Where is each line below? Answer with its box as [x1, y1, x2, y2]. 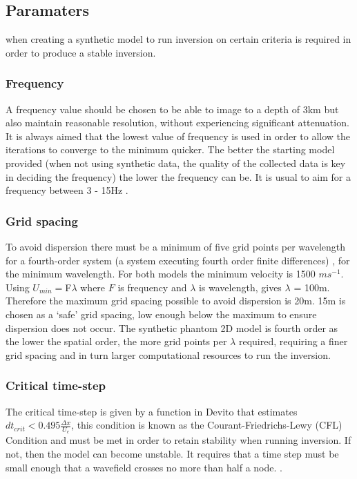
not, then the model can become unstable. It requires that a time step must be [6, 446, 339, 460]
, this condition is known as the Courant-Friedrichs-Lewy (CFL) [71, 418, 342, 432]
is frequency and [117, 280, 187, 294]
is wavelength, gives [198, 280, 282, 294]
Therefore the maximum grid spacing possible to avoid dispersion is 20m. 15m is [6, 293, 346, 308]
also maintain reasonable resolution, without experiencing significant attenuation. [6, 115, 349, 130]
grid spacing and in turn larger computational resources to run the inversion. [6, 347, 331, 362]
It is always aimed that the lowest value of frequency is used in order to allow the [6, 128, 350, 143]
